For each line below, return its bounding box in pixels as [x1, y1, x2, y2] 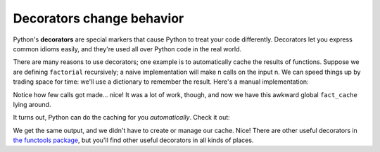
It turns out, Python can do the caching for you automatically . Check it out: [13, 113, 230, 122]
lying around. [13, 100, 51, 108]
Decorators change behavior [13, 11, 184, 26]
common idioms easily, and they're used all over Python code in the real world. [13, 44, 242, 53]
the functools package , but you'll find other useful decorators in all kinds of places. [13, 136, 254, 144]
